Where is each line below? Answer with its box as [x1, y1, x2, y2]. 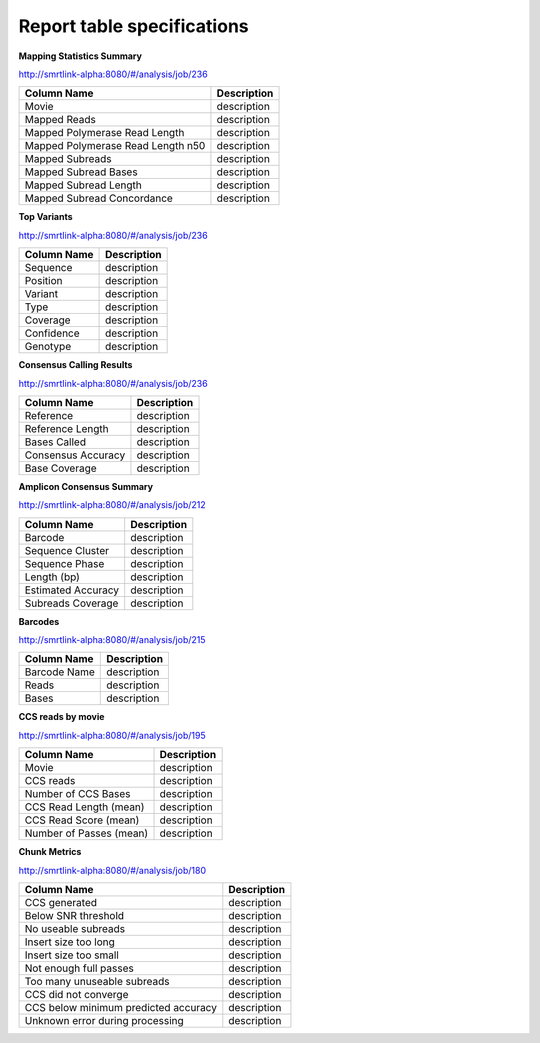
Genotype [24, 340, 72, 354]
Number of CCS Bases [24, 787, 131, 801]
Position [24, 274, 63, 288]
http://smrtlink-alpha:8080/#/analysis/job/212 [18, 499, 207, 511]
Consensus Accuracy [24, 448, 126, 462]
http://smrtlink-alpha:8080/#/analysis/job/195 [18, 729, 206, 741]
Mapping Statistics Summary [18, 50, 142, 62]
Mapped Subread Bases [24, 165, 139, 179]
